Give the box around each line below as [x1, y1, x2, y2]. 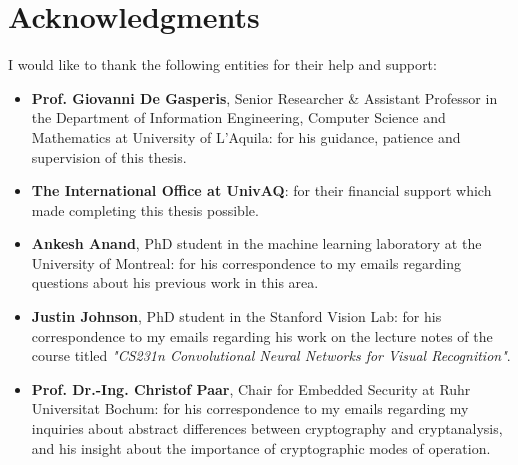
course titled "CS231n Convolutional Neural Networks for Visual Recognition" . [31, 345, 511, 366]
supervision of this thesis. [31, 146, 187, 167]
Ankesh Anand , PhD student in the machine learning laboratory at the [31, 233, 482, 254]
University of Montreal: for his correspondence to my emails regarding [31, 252, 461, 273]
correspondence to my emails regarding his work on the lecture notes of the [31, 325, 493, 346]
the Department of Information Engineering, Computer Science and [31, 107, 446, 128]
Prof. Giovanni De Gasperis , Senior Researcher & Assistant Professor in [31, 87, 498, 108]
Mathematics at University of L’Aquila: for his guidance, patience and [31, 126, 461, 147]
